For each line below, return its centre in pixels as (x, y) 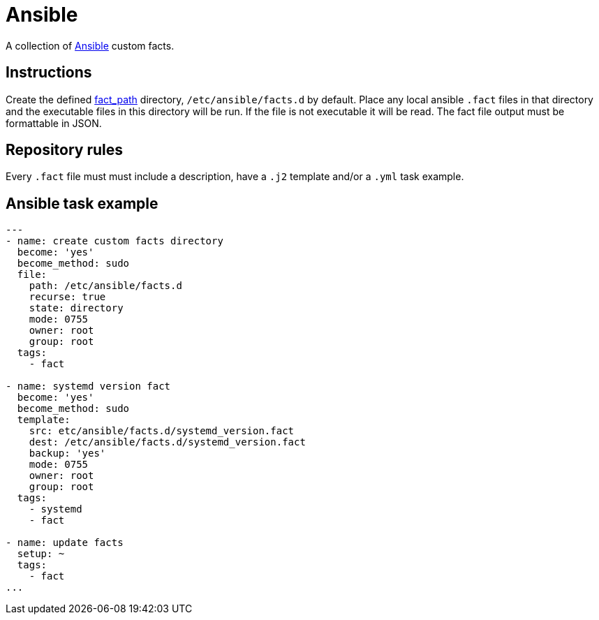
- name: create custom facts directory (114, 241)
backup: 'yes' (67, 453)
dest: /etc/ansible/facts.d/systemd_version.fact (167, 442)
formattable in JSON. (54, 123)
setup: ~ (41, 554)
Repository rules (65, 150)
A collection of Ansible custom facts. (90, 45)
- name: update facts (65, 543)
